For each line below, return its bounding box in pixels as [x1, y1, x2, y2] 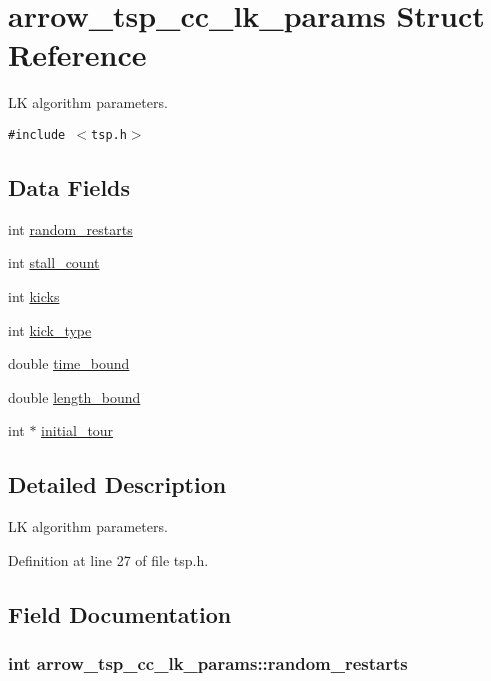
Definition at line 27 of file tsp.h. [8, 549, 209, 570]
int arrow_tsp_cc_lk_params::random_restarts [8, 651, 408, 676]
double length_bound [8, 386, 141, 407]
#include [8, 127, 66, 142]
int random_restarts [8, 218, 133, 239]
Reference [8, 34, 147, 75]
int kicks [8, 285, 60, 306]
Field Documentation [8, 598, 232, 629]
